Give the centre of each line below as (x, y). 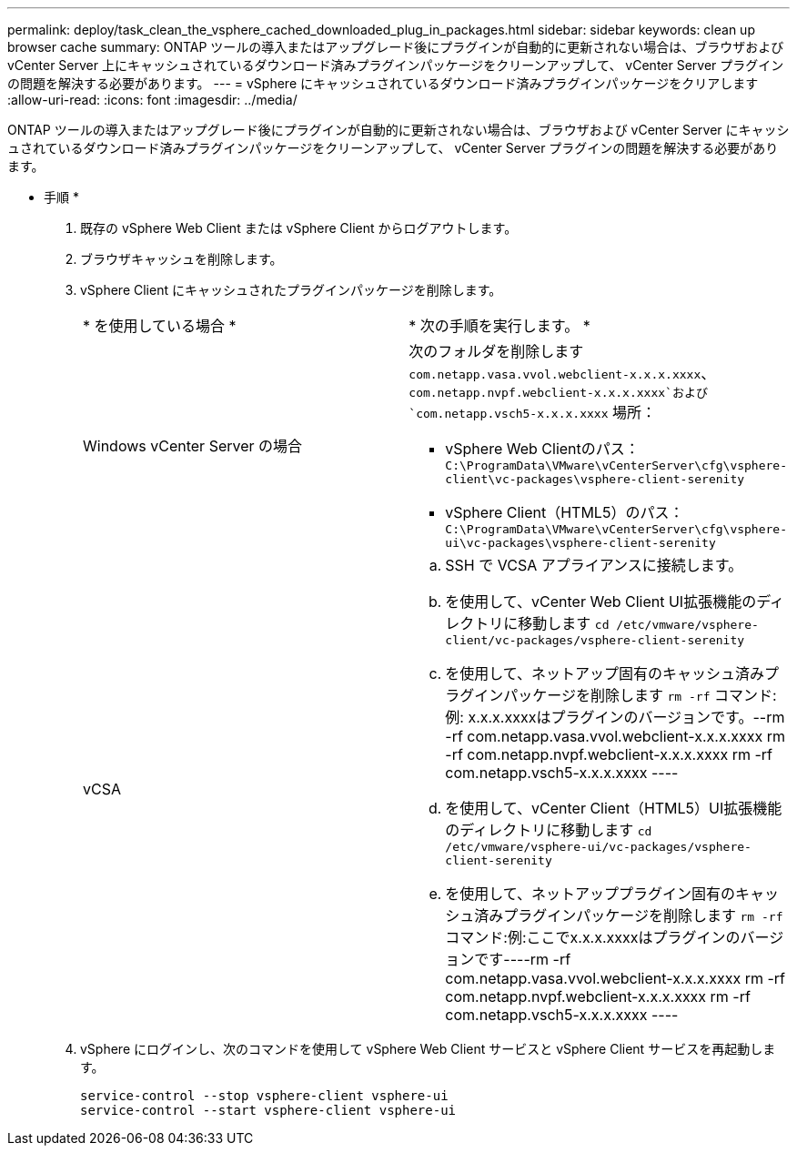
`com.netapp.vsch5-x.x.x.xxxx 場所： (532, 412)
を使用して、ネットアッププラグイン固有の (590, 894)
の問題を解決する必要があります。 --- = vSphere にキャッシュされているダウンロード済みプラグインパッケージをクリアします (383, 83)
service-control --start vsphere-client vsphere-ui (268, 1110)
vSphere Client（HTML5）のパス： (565, 512)
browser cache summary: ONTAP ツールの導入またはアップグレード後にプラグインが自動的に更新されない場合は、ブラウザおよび (396, 47)
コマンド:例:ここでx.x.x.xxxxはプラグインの (593, 937)
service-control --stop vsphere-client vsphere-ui (264, 1096)
